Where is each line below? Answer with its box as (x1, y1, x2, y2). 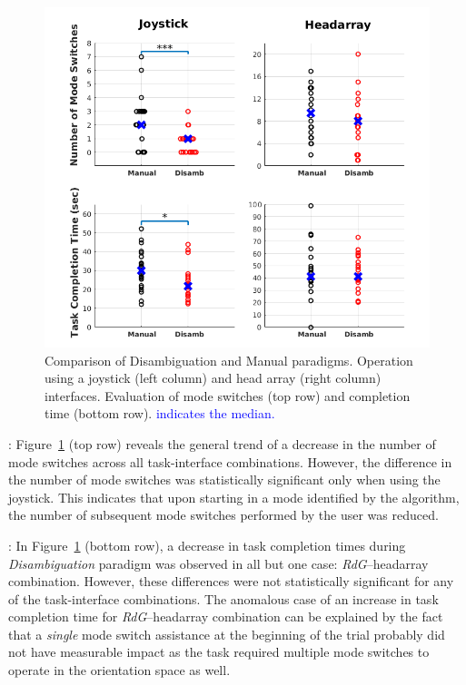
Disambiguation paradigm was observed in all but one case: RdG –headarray (8, 553, 429, 572)
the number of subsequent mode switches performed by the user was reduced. (8, 505, 439, 524)
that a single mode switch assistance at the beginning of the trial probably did (8, 624, 445, 643)
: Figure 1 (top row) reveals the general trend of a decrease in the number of (8, 434, 436, 453)
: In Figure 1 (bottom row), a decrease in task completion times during (8, 535, 406, 554)
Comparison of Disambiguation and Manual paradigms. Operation (45, 350, 413, 369)
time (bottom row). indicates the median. (45, 404, 275, 423)
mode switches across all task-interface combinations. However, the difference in (8, 452, 452, 471)
